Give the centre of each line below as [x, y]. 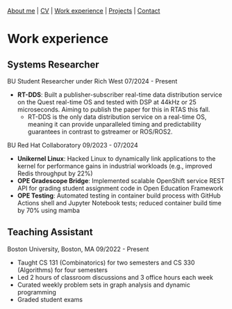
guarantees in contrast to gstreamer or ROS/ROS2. [100, 132]
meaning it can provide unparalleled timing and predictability [114, 124]
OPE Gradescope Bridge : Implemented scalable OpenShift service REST [121, 181]
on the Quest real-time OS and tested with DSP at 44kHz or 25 [107, 102]
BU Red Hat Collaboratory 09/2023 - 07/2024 [73, 145]
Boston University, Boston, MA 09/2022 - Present [78, 249]
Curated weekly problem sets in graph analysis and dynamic [104, 285]
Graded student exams [50, 299]
